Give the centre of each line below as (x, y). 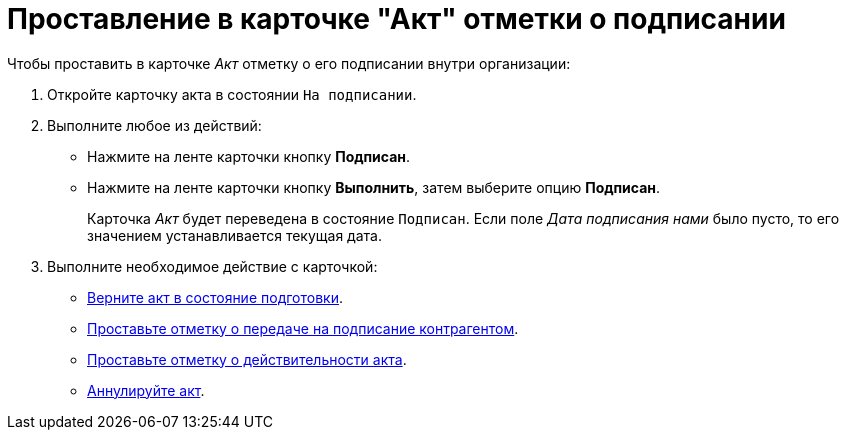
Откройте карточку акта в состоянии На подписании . (232, 94)
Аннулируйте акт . (146, 390)
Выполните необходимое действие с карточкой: (212, 266)
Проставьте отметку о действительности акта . (247, 359)
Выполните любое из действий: (154, 125)
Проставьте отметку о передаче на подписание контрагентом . (303, 328)
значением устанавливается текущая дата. (234, 235)
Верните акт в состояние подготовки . (215, 297)
